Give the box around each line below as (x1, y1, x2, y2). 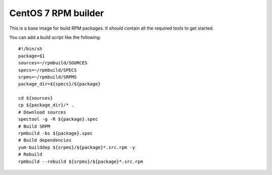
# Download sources (18, 109, 66, 115)
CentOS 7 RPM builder (9, 8, 104, 19)
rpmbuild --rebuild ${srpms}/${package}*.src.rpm (18, 158, 144, 164)
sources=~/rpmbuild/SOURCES (18, 60, 88, 66)
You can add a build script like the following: (9, 34, 101, 40)
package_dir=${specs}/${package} (18, 81, 101, 87)
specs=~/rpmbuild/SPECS (18, 67, 77, 73)
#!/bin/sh (18, 46, 42, 52)
